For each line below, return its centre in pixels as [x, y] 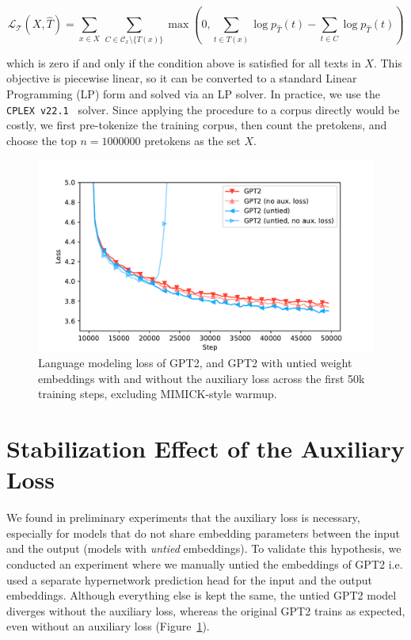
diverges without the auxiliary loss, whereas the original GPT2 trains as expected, [206, 610]
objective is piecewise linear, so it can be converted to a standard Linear [182, 78]
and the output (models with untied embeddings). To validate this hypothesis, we [204, 548]
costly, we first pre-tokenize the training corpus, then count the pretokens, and [197, 125]
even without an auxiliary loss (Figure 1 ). [108, 626]
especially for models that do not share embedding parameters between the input [204, 533]
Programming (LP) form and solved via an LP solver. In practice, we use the [193, 93]
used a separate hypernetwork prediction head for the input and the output [190, 579]
